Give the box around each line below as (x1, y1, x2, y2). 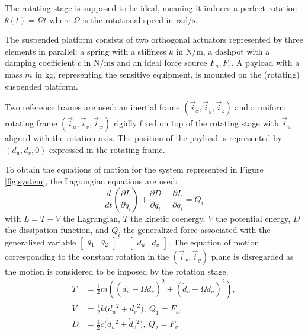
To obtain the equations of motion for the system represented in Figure (5, 163, 264, 176)
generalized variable (5, 235, 76, 248)
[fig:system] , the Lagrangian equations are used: (5, 174, 178, 187)
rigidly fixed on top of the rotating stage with (113, 117, 279, 129)
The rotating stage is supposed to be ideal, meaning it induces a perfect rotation (5, 2, 297, 14)
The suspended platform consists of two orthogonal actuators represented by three (5, 33, 303, 46)
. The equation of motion (168, 235, 259, 248)
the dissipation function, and (5, 224, 109, 236)
